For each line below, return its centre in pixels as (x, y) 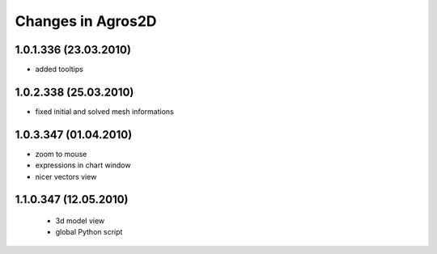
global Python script (89, 232)
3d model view (80, 221)
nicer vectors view (66, 176)
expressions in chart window (83, 165)
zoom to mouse (61, 154)
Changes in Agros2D (86, 21)
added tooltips (59, 70)
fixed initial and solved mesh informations (104, 111)
